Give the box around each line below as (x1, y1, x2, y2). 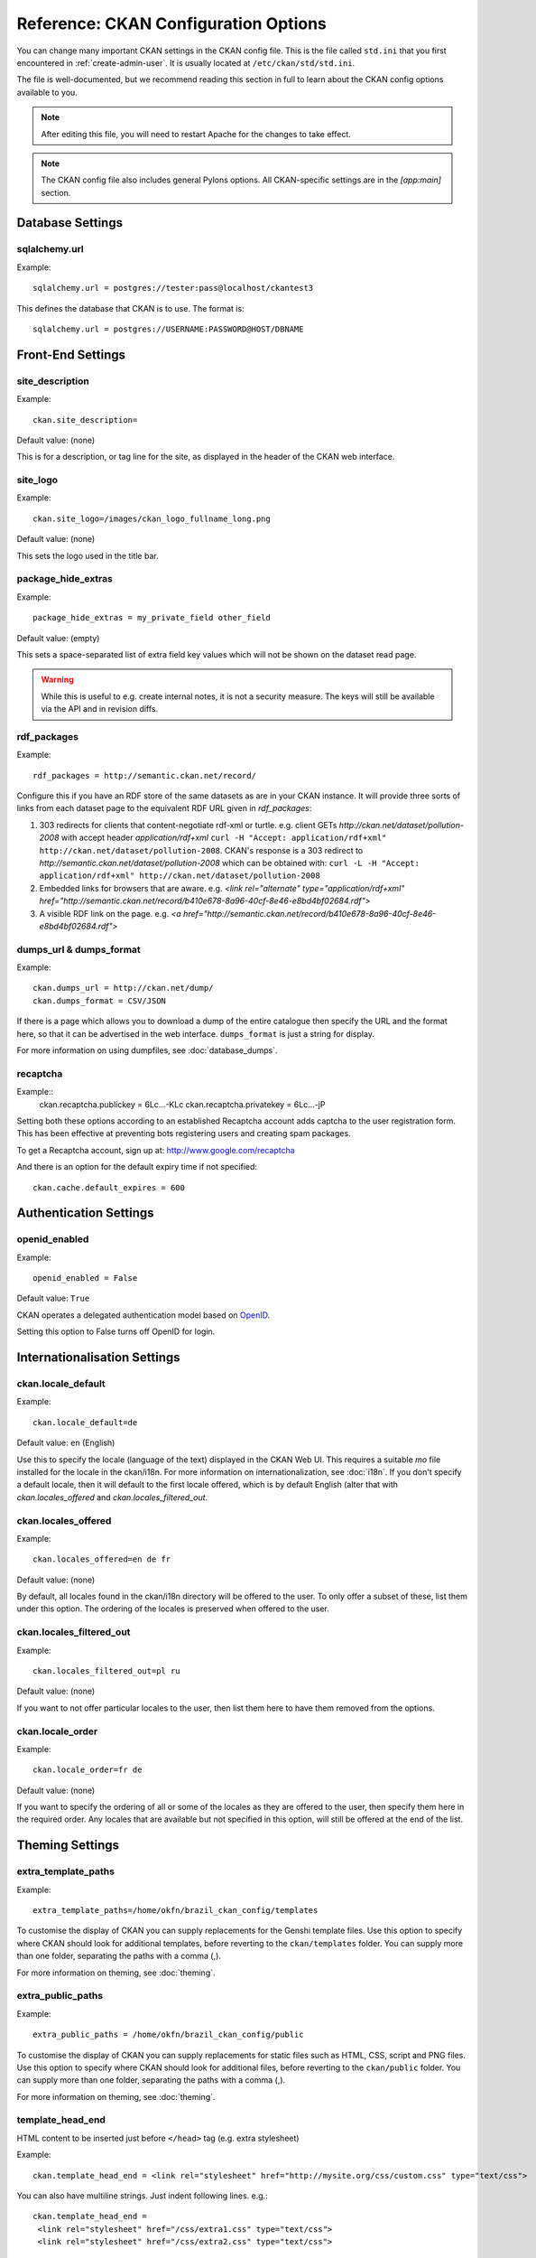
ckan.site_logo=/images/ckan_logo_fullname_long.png (32, 513, 271, 524)
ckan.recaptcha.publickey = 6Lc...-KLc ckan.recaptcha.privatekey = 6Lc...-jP (39, 1098, 326, 1110)
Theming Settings (16, 1838, 119, 1853)
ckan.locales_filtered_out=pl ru (32, 1666, 180, 1675)
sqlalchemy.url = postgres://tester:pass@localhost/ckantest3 (32, 283, 314, 294)
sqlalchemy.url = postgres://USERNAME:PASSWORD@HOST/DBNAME (32, 324, 304, 334)
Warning (41, 674, 74, 686)
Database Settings (16, 215, 124, 230)
